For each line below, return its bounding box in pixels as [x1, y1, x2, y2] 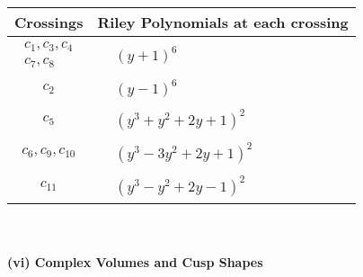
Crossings [14, 12, 84, 32]
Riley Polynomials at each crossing [97, 12, 349, 32]
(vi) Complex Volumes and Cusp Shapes [7, 253, 263, 272]
